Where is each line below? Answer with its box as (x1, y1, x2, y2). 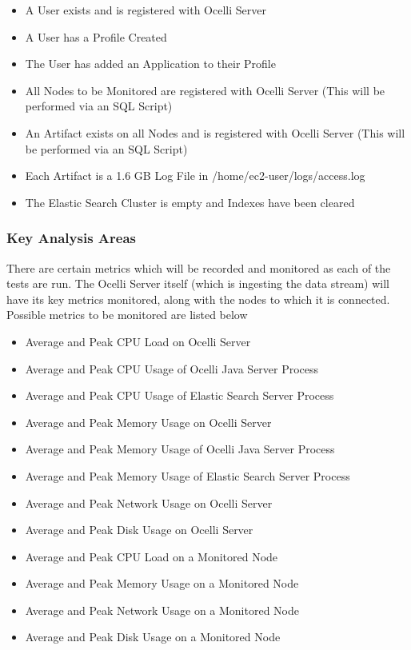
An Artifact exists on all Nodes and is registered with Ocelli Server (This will (25, 124, 405, 141)
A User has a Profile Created (25, 28, 167, 45)
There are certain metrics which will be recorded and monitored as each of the (6, 259, 391, 276)
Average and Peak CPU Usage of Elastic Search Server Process (25, 387, 334, 404)
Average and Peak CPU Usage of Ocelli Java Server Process (25, 360, 319, 377)
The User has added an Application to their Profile (25, 55, 276, 72)
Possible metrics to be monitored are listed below (6, 306, 248, 323)
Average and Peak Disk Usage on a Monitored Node (25, 628, 281, 645)
